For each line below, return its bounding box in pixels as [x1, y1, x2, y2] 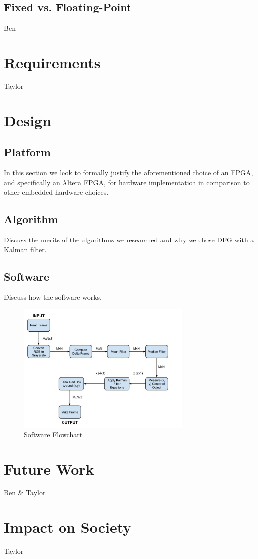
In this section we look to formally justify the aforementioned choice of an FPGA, [4, 167, 253, 178]
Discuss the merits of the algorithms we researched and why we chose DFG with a [4, 235, 254, 245]
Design [4, 110, 52, 130]
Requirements [4, 52, 101, 72]
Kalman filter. [4, 244, 47, 254]
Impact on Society [4, 516, 131, 537]
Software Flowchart [24, 429, 83, 440]
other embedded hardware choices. [4, 187, 109, 197]
